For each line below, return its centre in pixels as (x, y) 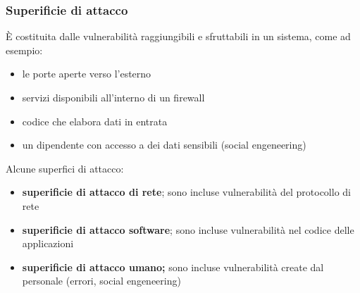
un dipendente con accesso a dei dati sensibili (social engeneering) (164, 145)
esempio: (24, 50)
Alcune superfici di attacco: (65, 168)
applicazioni (48, 243)
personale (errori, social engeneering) (101, 281)
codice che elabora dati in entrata (95, 121)
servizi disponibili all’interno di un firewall (113, 97)
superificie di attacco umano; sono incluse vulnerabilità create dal (173, 267)
